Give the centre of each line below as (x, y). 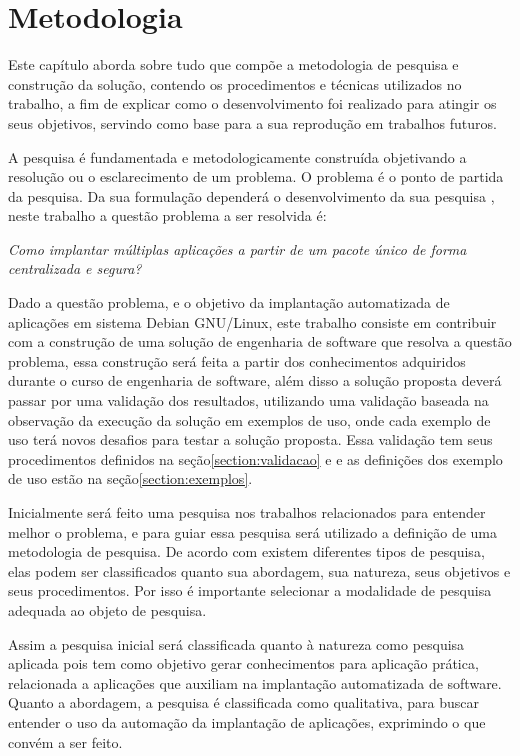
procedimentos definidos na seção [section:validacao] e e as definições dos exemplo (255, 458)
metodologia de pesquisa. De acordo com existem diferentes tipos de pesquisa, (246, 551)
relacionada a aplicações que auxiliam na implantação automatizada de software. (255, 682)
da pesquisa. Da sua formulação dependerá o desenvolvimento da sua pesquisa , (251, 195)
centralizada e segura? (75, 268)
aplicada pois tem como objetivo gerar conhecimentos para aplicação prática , (243, 663)
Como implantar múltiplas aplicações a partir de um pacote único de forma (237, 248)
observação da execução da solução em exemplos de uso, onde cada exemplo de (249, 419)
